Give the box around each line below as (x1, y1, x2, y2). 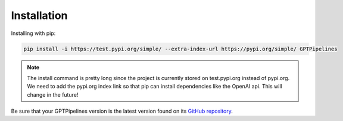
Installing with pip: (11, 30, 56, 37)
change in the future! (27, 91, 79, 98)
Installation (11, 9, 68, 22)
